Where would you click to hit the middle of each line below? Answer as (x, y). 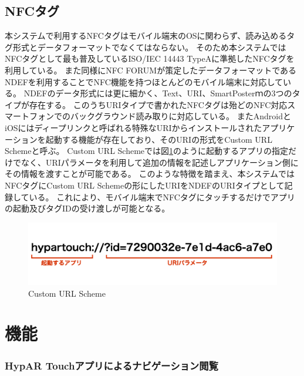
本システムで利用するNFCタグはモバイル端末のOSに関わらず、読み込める (146, 36)
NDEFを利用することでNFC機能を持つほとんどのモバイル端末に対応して (144, 81)
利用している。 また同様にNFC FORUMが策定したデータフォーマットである (151, 70)
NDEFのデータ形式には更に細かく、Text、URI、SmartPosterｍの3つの (158, 93)
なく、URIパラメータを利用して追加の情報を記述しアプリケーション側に (160, 162)
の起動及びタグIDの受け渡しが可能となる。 (87, 208)
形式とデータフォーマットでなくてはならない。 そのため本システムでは (149, 47)
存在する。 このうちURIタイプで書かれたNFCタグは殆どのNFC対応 (158, 104)
